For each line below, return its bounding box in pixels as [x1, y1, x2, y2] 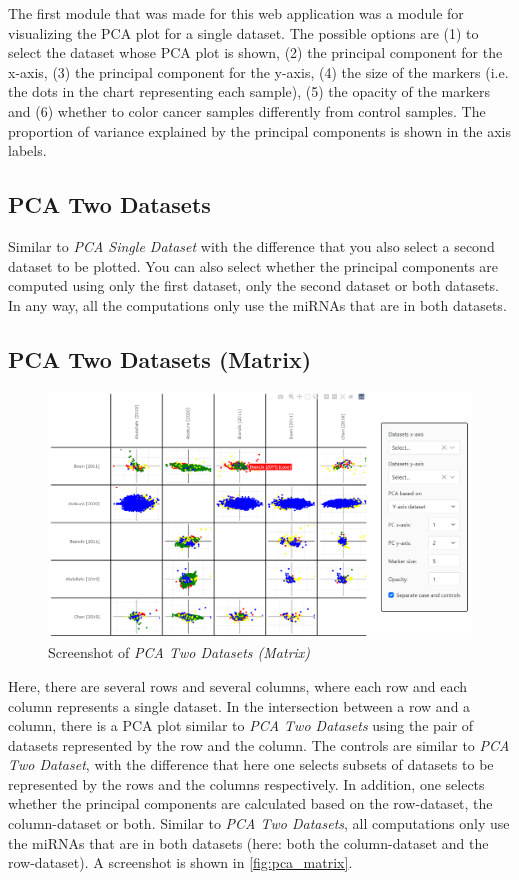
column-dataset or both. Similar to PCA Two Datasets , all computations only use [8, 813, 510, 834]
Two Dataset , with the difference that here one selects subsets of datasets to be [8, 754, 494, 775]
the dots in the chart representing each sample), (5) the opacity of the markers [8, 81, 490, 102]
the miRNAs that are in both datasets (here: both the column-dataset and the [8, 832, 489, 853]
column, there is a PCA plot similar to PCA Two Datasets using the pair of [8, 715, 474, 736]
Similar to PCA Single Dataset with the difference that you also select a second [8, 235, 495, 256]
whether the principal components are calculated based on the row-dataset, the [8, 793, 493, 814]
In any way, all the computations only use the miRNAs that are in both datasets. [8, 294, 507, 315]
